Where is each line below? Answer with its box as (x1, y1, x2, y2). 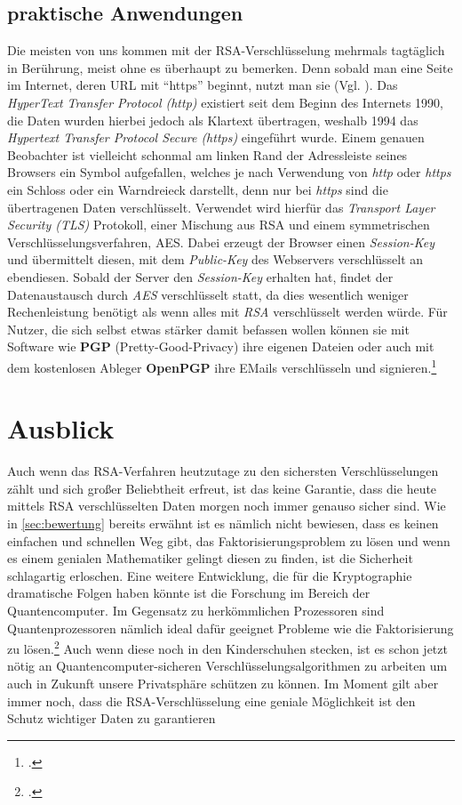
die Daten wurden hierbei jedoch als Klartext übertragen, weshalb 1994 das (7, 110, 418, 129)
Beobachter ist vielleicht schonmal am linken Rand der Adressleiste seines (7, 145, 408, 164)
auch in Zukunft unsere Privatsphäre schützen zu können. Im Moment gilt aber (7, 674, 439, 693)
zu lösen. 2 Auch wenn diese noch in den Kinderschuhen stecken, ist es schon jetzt (7, 637, 448, 657)
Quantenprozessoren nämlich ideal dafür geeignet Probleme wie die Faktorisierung (7, 618, 454, 637)
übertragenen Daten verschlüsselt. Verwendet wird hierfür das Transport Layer (7, 197, 435, 216)
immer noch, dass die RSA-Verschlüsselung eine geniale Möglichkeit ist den (7, 691, 416, 710)
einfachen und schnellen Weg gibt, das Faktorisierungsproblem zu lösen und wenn (7, 531, 450, 550)
